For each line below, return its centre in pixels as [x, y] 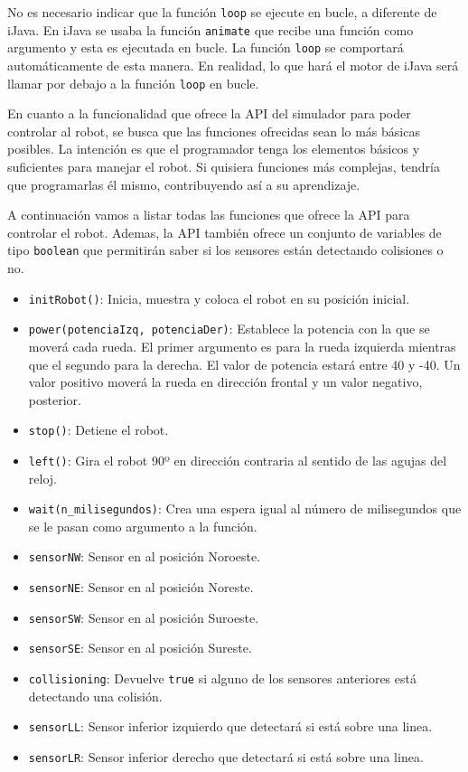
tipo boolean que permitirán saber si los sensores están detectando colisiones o [225, 250]
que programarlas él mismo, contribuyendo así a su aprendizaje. [184, 184]
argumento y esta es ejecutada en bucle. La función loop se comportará [206, 47]
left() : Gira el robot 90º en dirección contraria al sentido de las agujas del [238, 460]
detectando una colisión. [95, 696]
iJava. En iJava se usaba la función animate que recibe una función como [211, 29]
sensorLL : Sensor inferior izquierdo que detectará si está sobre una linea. [230, 726]
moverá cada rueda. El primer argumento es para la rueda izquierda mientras [242, 346]
